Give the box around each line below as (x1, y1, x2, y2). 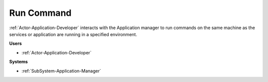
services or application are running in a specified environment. (9, 31, 137, 37)
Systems (9, 59, 28, 65)
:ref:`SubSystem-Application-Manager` (21, 68, 101, 74)
